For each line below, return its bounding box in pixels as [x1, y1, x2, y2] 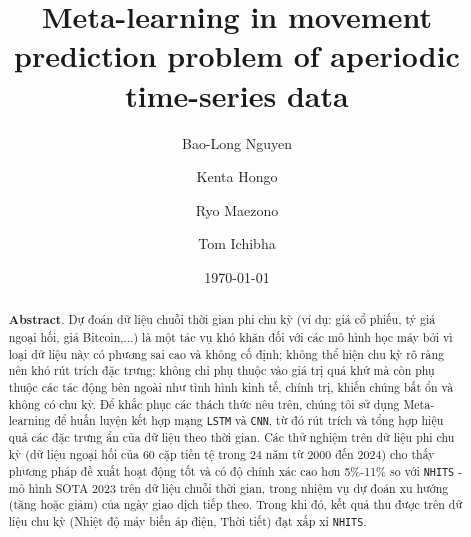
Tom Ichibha [198, 233, 276, 254]
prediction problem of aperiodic [14, 35, 460, 76]
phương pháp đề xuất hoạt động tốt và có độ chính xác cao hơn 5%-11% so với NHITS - [8, 462, 463, 479]
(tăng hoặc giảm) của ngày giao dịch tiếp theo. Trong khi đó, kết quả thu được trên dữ [8, 496, 463, 513]
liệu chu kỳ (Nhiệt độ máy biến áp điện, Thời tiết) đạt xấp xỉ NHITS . [8, 513, 367, 530]
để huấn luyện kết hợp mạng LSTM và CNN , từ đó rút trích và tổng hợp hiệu [54, 412, 444, 429]
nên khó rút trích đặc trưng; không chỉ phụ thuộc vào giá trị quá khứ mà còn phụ [8, 362, 435, 379]
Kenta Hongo [196, 166, 278, 187]
